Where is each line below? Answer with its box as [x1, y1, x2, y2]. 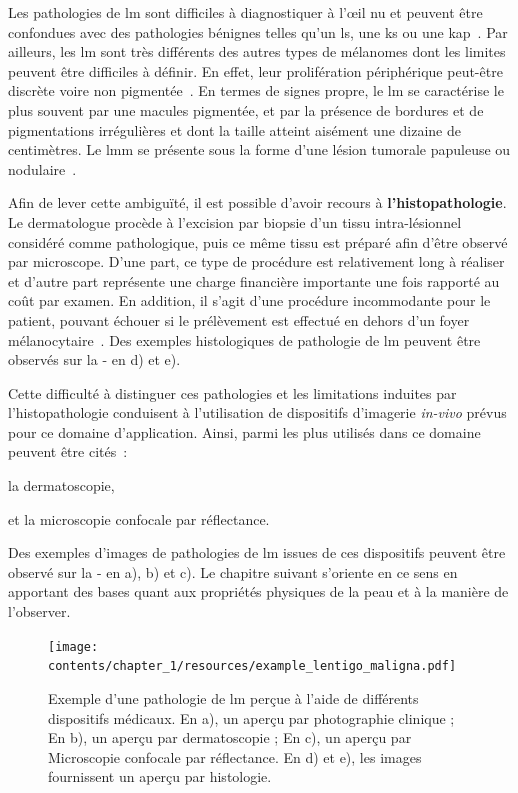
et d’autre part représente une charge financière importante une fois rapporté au [8, 270, 500, 291]
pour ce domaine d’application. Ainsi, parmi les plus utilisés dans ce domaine [8, 421, 481, 442]
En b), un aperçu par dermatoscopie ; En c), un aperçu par [48, 727, 412, 748]
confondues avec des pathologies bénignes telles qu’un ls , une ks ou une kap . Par [8, 21, 508, 42]
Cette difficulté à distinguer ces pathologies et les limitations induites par [8, 382, 457, 403]
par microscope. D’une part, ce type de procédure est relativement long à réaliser [8, 251, 505, 272]
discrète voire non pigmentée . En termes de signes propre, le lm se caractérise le [8, 80, 504, 101]
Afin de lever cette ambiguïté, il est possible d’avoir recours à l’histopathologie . [8, 192, 507, 213]
